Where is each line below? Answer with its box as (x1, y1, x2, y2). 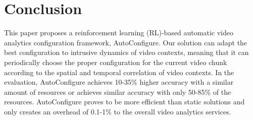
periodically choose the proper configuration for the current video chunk (4, 56, 227, 67)
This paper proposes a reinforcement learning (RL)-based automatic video (4, 27, 233, 38)
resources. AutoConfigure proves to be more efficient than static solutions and (4, 96, 245, 107)
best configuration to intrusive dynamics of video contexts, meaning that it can (4, 47, 249, 57)
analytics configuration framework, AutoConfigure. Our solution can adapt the (4, 37, 247, 47)
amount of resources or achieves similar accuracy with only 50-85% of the (4, 86, 231, 97)
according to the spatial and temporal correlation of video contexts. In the (4, 67, 234, 77)
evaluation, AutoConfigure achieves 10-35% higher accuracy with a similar (4, 77, 234, 87)
